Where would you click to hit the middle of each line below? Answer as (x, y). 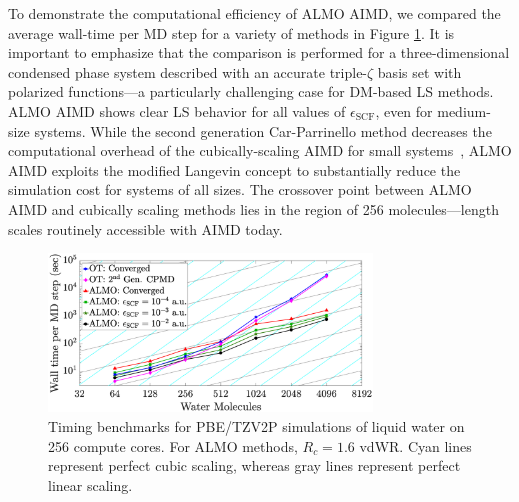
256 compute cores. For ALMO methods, (173, 445)
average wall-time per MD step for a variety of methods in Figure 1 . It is (231, 32)
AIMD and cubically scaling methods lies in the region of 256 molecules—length (253, 208)
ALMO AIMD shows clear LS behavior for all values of (177, 110)
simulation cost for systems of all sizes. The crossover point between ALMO (240, 189)
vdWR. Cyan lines (415, 445)
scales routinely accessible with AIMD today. (145, 228)
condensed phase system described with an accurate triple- (188, 71)
